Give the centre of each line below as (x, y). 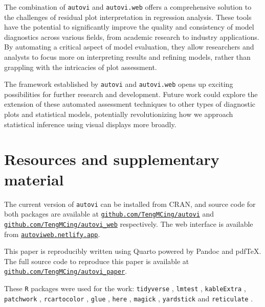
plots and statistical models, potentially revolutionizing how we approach (119, 114)
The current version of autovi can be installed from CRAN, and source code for (130, 204)
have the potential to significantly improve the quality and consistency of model (129, 27)
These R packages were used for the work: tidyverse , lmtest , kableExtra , (125, 288)
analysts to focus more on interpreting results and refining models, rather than (127, 57)
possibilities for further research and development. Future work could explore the (131, 94)
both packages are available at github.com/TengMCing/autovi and (109, 214)
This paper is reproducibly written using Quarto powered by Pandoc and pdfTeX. (133, 251)
